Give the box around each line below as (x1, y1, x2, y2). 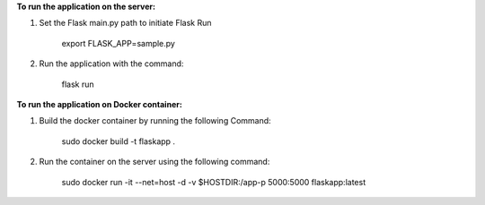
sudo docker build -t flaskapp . (61, 135, 175, 147)
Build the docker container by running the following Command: (39, 115, 271, 126)
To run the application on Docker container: (16, 98, 183, 109)
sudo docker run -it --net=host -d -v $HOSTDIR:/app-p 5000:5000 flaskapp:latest (61, 176, 366, 187)
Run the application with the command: (39, 58, 184, 69)
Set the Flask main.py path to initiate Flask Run (39, 18, 212, 29)
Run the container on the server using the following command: (39, 157, 270, 167)
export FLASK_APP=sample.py (61, 38, 175, 48)
